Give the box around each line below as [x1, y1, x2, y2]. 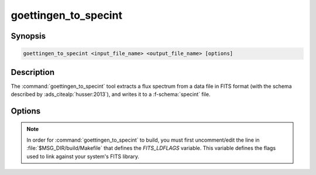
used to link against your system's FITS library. [26, 153, 140, 160]
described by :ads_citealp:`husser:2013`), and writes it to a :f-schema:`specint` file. [11, 91, 211, 98]
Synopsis [11, 31, 46, 41]
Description [11, 67, 55, 77]
